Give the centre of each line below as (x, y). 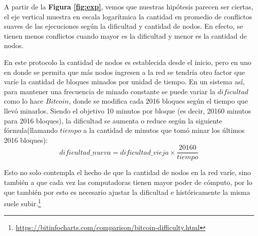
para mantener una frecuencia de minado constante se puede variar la (110, 91)
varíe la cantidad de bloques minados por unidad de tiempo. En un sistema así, (125, 82)
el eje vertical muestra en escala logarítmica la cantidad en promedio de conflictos (128, 16)
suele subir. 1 (23, 203)
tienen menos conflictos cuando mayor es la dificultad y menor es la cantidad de (126, 35)
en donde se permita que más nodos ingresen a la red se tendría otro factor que (125, 72)
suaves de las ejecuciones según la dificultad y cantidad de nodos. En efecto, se (124, 26)
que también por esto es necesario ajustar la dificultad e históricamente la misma (127, 192)
